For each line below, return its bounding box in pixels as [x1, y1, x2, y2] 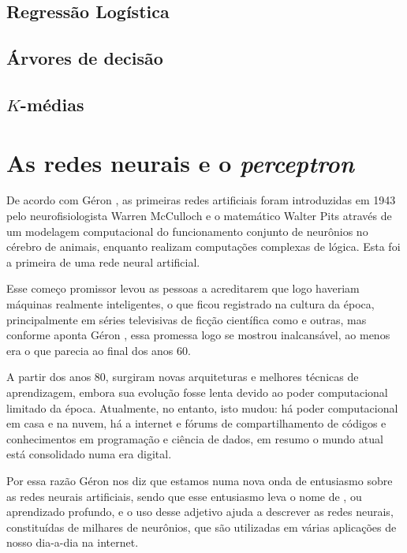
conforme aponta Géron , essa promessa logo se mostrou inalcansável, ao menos [6, 327, 390, 343]
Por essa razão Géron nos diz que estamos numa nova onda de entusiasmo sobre [6, 472, 393, 488]
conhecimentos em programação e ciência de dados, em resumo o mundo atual [6, 430, 383, 447]
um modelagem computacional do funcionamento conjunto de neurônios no [6, 222, 368, 239]
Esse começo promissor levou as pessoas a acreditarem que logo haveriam [6, 280, 360, 297]
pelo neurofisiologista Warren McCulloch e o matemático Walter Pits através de [6, 207, 392, 224]
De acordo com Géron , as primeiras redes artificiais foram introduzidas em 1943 [6, 192, 396, 208]
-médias [20, 92, 84, 116]
